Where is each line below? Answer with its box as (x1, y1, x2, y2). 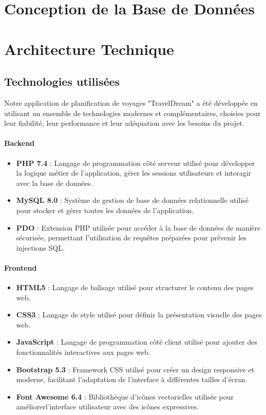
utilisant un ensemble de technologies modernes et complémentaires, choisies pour (4, 107, 261, 118)
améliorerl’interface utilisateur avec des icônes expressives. (16, 401, 199, 412)
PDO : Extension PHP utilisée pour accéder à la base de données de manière (16, 222, 261, 233)
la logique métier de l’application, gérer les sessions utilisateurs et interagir (16, 167, 252, 178)
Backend (4, 138, 35, 148)
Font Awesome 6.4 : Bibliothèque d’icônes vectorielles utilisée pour (16, 391, 234, 402)
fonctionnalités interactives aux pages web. (16, 347, 150, 357)
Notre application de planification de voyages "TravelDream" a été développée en (4, 97, 258, 108)
